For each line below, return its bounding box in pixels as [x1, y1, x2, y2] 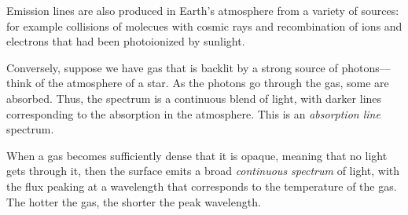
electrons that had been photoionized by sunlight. [6, 33, 245, 49]
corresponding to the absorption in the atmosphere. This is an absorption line [6, 105, 380, 122]
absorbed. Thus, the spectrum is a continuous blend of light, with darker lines [6, 89, 382, 106]
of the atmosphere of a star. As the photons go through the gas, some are [35, 75, 389, 91]
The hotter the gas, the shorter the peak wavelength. [6, 193, 261, 210]
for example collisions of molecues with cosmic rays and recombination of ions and [6, 17, 402, 34]
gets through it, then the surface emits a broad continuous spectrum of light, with [6, 162, 399, 179]
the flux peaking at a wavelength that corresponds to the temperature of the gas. [6, 177, 397, 194]
